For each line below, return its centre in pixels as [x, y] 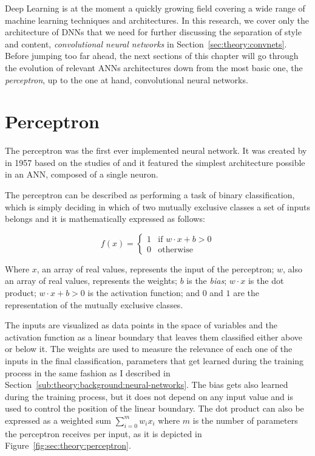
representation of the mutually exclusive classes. [94, 304]
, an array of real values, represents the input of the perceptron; [155, 268]
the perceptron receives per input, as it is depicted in [103, 433]
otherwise [175, 250]
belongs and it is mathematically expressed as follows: [105, 219]
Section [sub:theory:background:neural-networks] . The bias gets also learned [147, 385]
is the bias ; [207, 281]
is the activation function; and [144, 293]
